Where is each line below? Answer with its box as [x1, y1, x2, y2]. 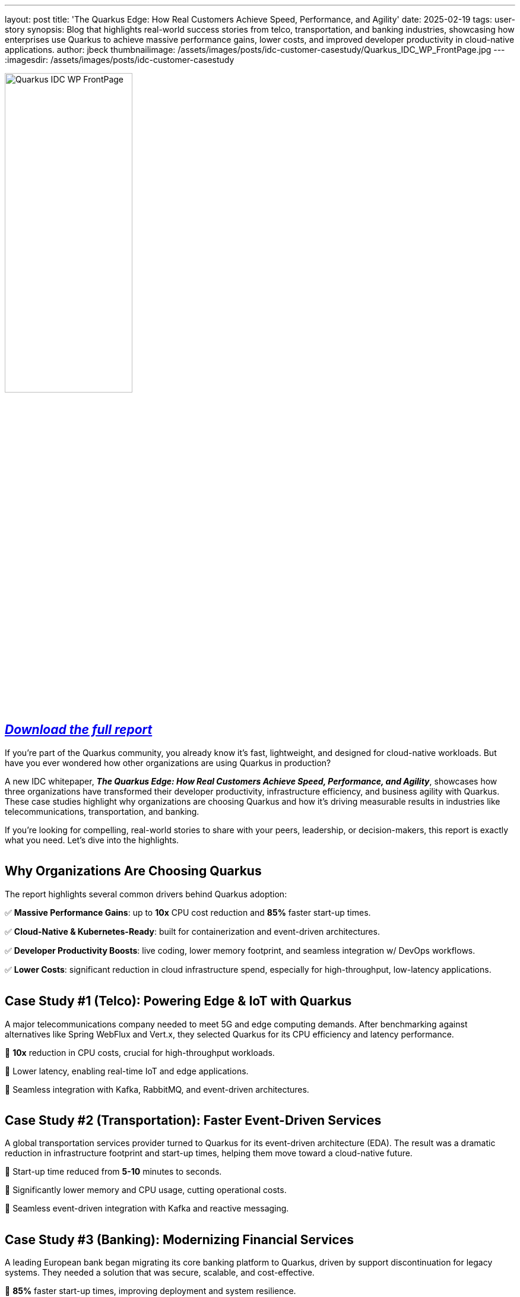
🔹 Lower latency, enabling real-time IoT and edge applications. [5, 1065, 249, 1076]
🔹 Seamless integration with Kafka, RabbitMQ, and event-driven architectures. [5, 1084, 309, 1094]
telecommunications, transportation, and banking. [5, 806, 199, 817]
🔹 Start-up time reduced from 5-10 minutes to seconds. [5, 1166, 222, 1177]
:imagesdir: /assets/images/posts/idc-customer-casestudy [5, 55, 234, 65]
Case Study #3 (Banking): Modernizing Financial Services [5, 1232, 354, 1247]
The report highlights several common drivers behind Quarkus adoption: [5, 888, 287, 899]
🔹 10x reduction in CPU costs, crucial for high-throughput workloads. [5, 1047, 275, 1058]
